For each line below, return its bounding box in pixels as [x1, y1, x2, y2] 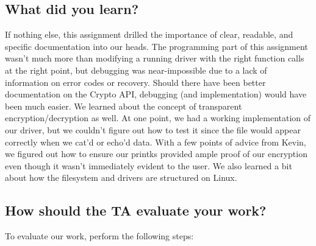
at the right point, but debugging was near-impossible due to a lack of [5, 63, 267, 76]
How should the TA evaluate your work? [5, 201, 267, 220]
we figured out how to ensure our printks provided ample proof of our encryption [5, 147, 307, 160]
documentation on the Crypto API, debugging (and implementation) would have [5, 88, 307, 100]
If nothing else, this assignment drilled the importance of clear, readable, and [5, 28, 293, 41]
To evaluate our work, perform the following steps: [5, 230, 194, 242]
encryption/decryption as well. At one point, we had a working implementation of [5, 111, 311, 124]
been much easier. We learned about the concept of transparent [5, 99, 242, 112]
